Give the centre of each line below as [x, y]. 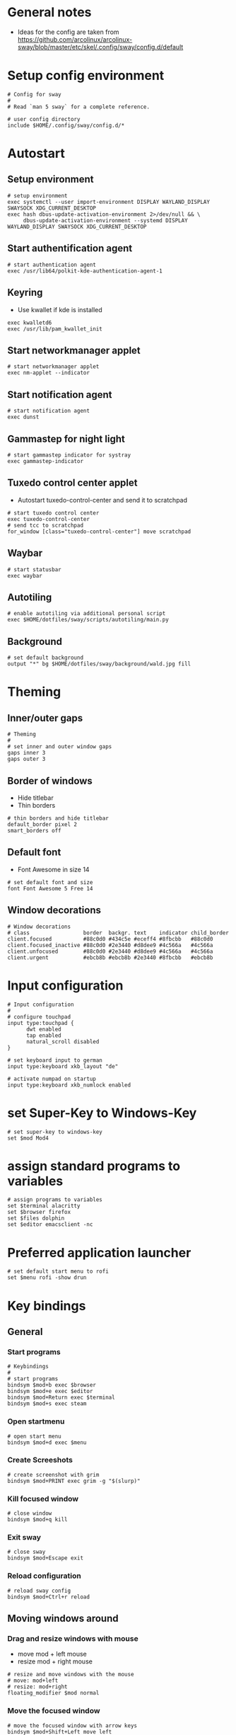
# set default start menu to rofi [58, 1271]
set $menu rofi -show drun [47, 1278]
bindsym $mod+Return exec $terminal [61, 1398]
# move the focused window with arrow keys [72, 1725]
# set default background [45, 658]
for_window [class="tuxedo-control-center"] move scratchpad [99, 532]
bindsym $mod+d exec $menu [47, 1442]
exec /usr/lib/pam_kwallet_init [55, 329]
